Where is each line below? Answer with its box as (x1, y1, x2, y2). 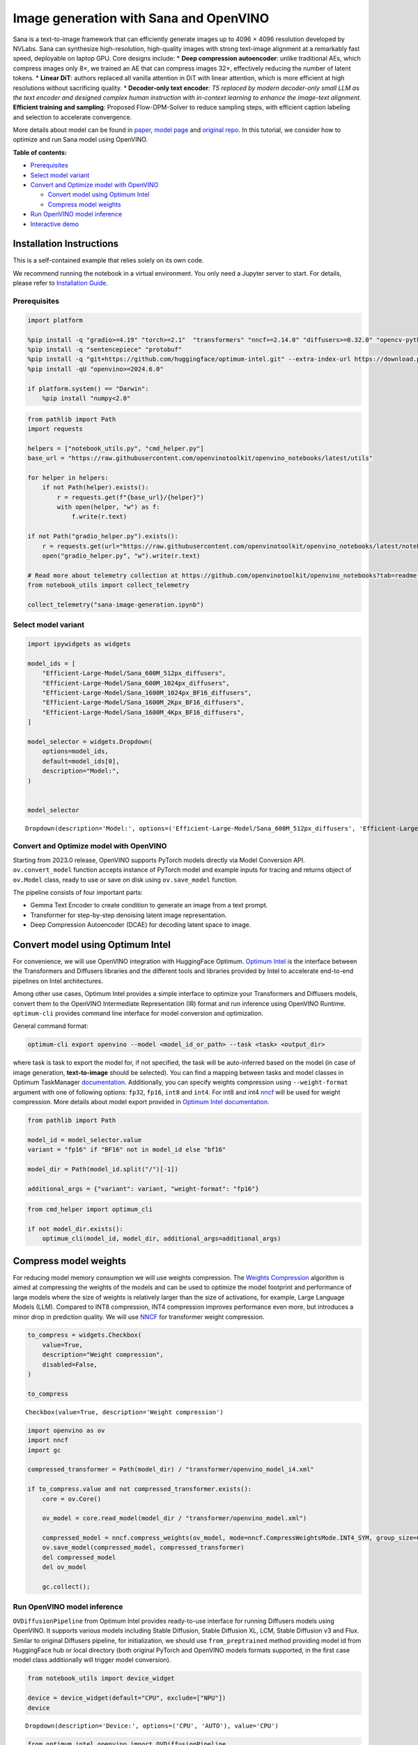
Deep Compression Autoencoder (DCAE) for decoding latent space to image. (30, 921, 251, 929)
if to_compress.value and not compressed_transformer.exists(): (27, 1485, 252, 1493)
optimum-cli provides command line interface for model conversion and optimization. (13, 1009, 264, 1018)
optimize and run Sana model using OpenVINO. (13, 135, 148, 144)
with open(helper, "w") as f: (56, 503, 160, 511)
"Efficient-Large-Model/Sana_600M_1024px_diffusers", (42, 679, 230, 687)
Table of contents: (13, 148, 68, 156)
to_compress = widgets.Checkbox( (27, 1331, 142, 1339)
